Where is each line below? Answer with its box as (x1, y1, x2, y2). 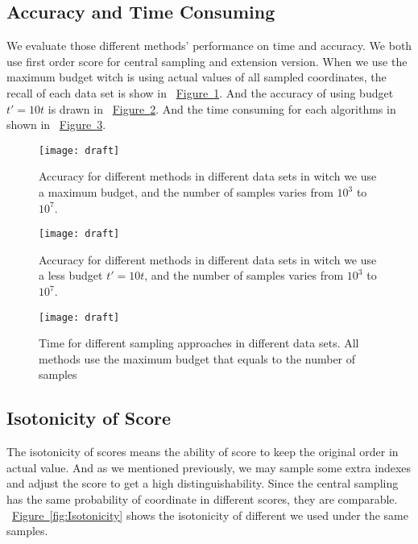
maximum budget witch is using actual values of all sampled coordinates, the (6, 69, 387, 85)
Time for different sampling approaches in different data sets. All (39, 334, 359, 351)
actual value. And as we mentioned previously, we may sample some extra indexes (6, 459, 412, 475)
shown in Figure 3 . (6, 116, 106, 133)
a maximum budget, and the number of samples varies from (39, 184, 333, 201)
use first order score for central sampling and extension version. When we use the (6, 52, 408, 69)
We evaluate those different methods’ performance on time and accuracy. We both (6, 37, 412, 54)
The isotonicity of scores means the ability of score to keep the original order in (6, 443, 399, 460)
